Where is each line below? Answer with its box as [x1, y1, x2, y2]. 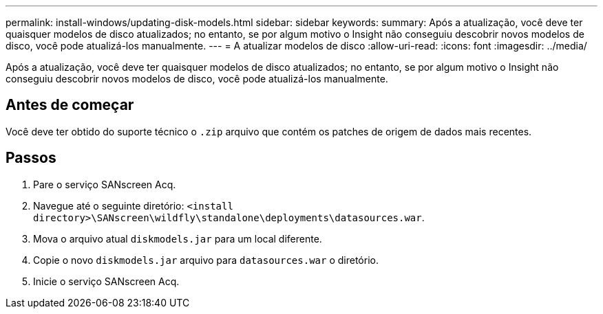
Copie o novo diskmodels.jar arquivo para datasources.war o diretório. [33, 254, 379, 266]
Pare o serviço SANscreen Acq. [33, 178, 176, 190]
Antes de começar [6, 96, 134, 114]
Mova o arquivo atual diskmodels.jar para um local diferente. [33, 232, 322, 245]
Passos [6, 149, 56, 167]
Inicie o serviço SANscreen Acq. [33, 275, 180, 287]
